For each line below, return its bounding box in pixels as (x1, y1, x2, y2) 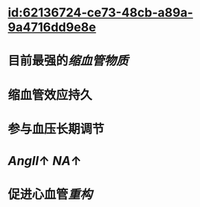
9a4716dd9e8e (8, 19, 96, 35)
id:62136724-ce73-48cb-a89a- (8, 5, 193, 21)
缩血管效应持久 (8, 87, 93, 102)
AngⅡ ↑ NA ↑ (8, 153, 82, 168)
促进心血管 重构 (8, 187, 93, 202)
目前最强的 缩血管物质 (8, 53, 129, 69)
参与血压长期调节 (8, 121, 105, 137)
